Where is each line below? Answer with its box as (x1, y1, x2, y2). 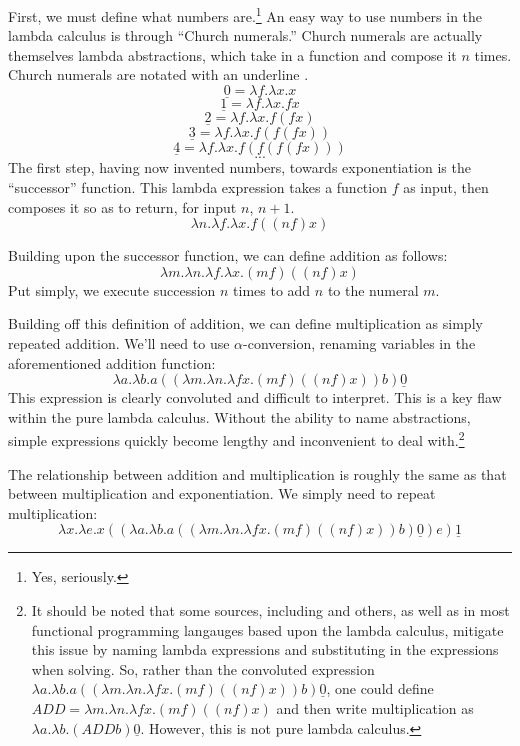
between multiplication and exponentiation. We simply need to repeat (8, 483, 436, 504)
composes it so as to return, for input (8, 196, 237, 217)
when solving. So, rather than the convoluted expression (31, 658, 375, 679)
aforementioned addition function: (8, 352, 216, 373)
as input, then (403, 177, 489, 198)
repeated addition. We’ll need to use (8, 333, 230, 354)
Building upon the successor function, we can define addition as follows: (8, 245, 448, 266)
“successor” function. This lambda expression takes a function (8, 177, 387, 198)
